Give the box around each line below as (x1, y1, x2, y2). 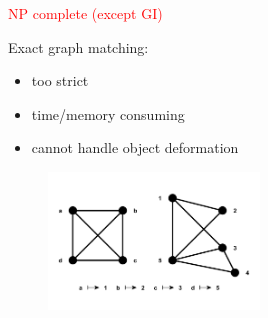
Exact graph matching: (8, 36, 149, 57)
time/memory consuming (31, 103, 185, 124)
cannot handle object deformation (31, 137, 239, 158)
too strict (31, 70, 89, 91)
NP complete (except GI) (8, 3, 163, 23)
